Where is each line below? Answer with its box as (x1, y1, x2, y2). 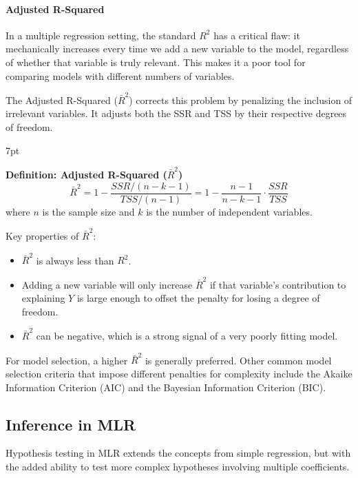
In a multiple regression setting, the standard (6, 28, 196, 42)
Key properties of (6, 228, 79, 242)
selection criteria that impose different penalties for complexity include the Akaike (6, 366, 352, 380)
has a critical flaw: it (213, 28, 300, 42)
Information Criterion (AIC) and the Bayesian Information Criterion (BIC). (6, 380, 326, 394)
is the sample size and (42, 204, 135, 218)
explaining (21, 291, 65, 305)
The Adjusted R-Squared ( (6, 92, 118, 107)
